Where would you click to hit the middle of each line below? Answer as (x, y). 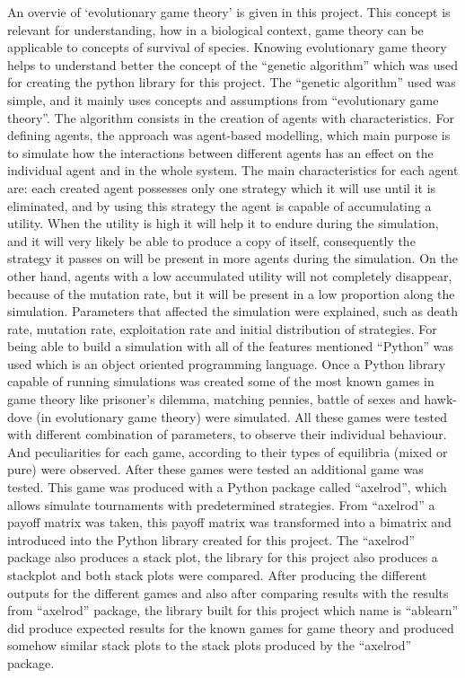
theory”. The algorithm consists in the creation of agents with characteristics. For (231, 117)
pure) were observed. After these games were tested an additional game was (215, 469)
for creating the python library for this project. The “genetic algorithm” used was (232, 82)
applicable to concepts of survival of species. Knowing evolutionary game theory (227, 47)
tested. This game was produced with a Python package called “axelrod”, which (227, 487)
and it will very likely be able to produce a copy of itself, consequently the (211, 240)
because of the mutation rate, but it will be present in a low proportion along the (231, 293)
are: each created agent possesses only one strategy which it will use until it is (222, 187)
